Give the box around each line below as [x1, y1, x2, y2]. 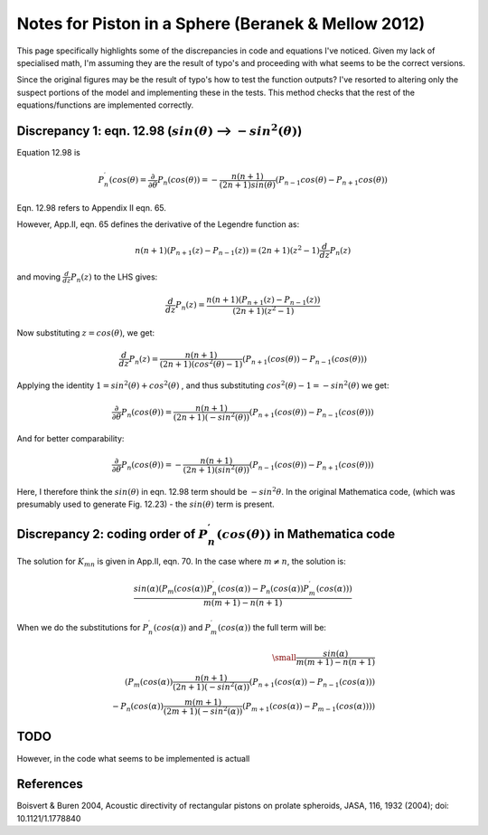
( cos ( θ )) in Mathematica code [216, 526, 396, 542]
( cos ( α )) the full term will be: [217, 622, 327, 633]
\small [271, 652, 297, 662]
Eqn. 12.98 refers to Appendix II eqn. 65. [16, 202, 167, 213]
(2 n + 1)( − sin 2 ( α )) [173, 679, 250, 692]
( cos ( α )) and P [154, 622, 211, 633]
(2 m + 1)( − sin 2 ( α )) [163, 705, 243, 716]
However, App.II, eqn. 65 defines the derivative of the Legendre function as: [16, 218, 300, 230]
